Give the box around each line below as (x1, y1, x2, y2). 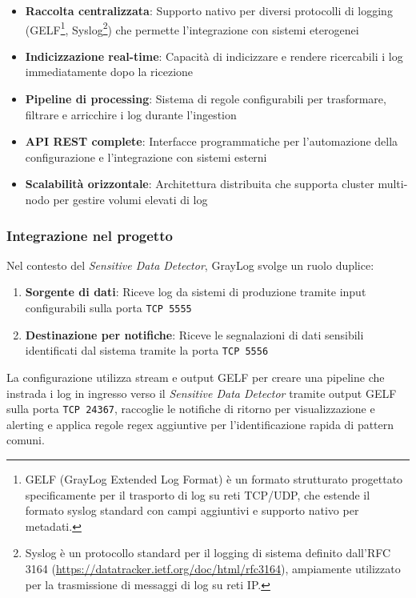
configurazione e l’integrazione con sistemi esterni (25, 148, 267, 165)
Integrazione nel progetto (6, 225, 173, 245)
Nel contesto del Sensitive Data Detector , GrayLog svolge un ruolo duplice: (6, 256, 374, 273)
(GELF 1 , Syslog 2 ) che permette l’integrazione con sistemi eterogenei (25, 18, 359, 38)
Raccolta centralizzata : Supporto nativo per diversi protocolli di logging (25, 2, 393, 18)
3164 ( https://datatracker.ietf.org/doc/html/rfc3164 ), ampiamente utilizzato (25, 560, 401, 576)
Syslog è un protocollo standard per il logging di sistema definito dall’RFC (25, 544, 391, 561)
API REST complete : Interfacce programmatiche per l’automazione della (25, 133, 398, 150)
